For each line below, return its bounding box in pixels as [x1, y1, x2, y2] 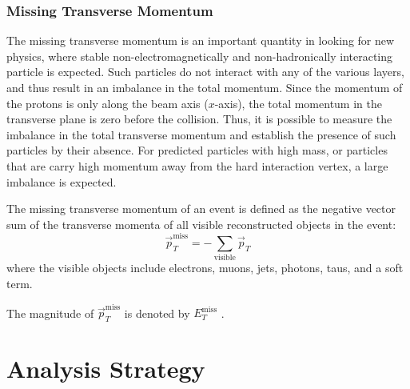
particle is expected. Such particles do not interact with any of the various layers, [6, 63, 404, 80]
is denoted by [124, 304, 190, 321]
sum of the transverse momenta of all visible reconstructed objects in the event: [6, 215, 396, 232]
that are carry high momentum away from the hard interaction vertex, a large [6, 157, 388, 174]
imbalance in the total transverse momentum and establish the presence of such [6, 126, 396, 142]
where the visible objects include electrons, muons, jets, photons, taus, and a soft [6, 259, 404, 276]
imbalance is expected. [6, 173, 117, 190]
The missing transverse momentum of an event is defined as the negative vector [6, 200, 396, 217]
